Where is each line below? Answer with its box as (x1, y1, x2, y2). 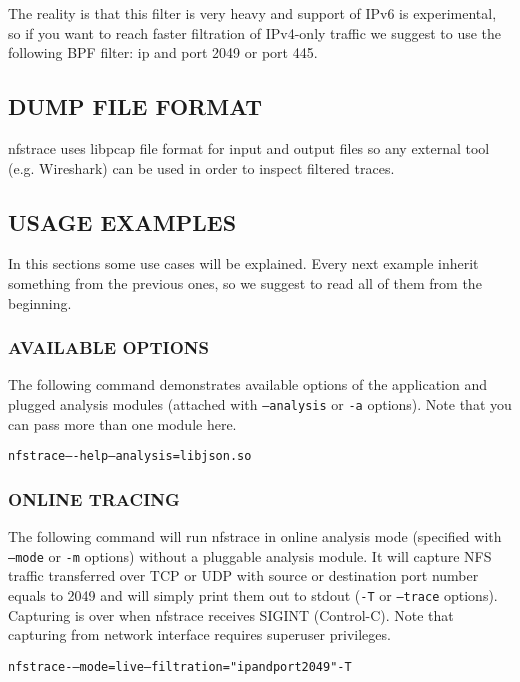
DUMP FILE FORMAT (8, 91, 263, 122)
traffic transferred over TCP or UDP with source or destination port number (8, 565, 479, 586)
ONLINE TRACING (8, 486, 180, 511)
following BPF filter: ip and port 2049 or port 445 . (8, 42, 318, 63)
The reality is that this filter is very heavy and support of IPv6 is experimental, (8, 3, 497, 23)
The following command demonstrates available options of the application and (8, 374, 488, 395)
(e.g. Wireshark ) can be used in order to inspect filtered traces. (8, 157, 395, 178)
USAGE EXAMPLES (8, 206, 237, 237)
